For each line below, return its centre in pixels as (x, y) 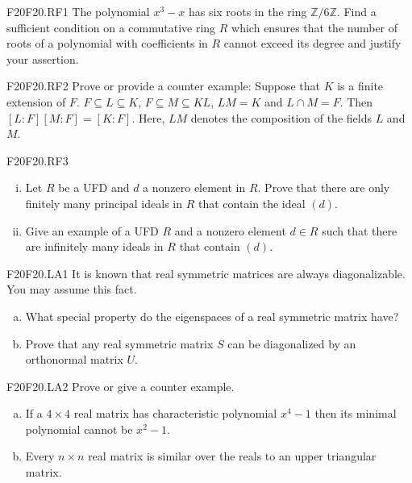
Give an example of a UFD (92, 230)
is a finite (360, 86)
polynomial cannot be (79, 429)
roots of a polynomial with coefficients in (107, 43)
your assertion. (43, 58)
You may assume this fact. (72, 289)
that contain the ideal (252, 203)
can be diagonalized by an (292, 343)
